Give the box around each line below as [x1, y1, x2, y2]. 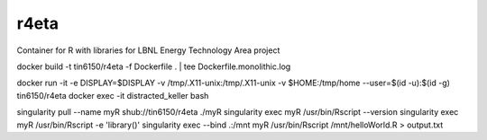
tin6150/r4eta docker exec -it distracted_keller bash [16, 90, 209, 101]
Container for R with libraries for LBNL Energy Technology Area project [16, 45, 280, 56]
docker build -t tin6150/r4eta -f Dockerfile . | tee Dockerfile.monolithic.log [16, 61, 291, 72]
